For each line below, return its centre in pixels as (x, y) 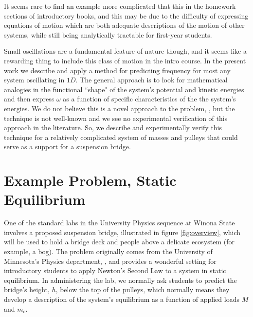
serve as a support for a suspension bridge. (67, 147)
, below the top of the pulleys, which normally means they (143, 289)
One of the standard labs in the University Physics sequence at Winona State (119, 223)
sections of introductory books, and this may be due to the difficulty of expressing (126, 15)
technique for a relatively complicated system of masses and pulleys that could (121, 137)
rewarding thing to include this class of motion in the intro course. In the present (125, 60)
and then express (29, 99)
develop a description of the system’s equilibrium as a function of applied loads (122, 299)
